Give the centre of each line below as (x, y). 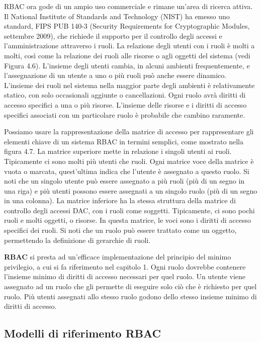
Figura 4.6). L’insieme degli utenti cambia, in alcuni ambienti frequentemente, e (127, 65)
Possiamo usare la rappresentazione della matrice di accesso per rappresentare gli (129, 132)
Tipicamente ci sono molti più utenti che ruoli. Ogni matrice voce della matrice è (129, 161)
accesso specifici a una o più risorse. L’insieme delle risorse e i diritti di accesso (125, 104)
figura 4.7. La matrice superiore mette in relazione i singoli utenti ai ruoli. (118, 151)
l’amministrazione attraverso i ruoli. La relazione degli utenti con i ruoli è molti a (129, 46)
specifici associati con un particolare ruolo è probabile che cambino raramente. (125, 114)
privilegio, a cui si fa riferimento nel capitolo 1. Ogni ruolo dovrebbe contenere (125, 266)
